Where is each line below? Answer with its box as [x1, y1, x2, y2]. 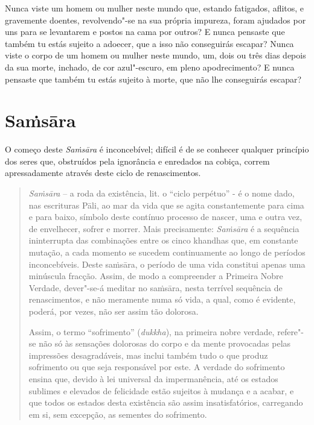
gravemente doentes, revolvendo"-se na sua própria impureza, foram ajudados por [5, 13, 306, 26]
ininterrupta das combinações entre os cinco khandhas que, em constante [28, 234, 298, 247]
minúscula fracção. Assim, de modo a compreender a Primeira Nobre [28, 269, 283, 282]
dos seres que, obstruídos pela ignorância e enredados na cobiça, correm [5, 154, 270, 167]
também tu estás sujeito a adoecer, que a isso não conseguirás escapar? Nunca [5, 37, 294, 49]
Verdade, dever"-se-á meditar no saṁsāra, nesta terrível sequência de [28, 281, 283, 294]
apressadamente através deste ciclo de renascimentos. [5, 166, 201, 179]
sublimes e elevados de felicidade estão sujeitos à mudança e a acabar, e [28, 384, 294, 397]
